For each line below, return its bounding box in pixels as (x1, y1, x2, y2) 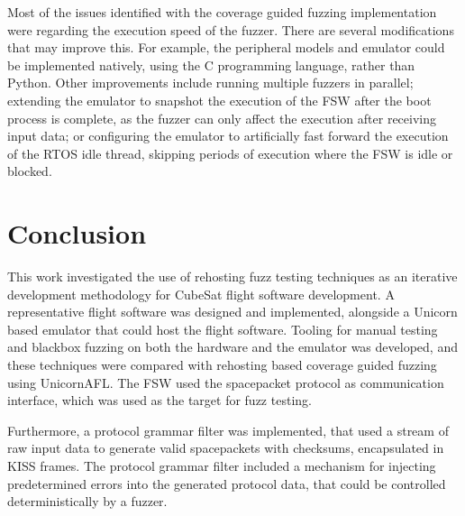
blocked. (7, 161, 52, 180)
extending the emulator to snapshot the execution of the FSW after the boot (7, 90, 432, 109)
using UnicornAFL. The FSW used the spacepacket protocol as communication (7, 373, 444, 392)
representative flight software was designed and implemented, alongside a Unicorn (7, 302, 458, 321)
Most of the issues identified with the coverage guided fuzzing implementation (7, 3, 437, 21)
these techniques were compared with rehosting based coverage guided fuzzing (7, 355, 437, 374)
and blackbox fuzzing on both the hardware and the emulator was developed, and (7, 337, 458, 356)
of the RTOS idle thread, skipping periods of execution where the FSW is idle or (7, 143, 453, 162)
